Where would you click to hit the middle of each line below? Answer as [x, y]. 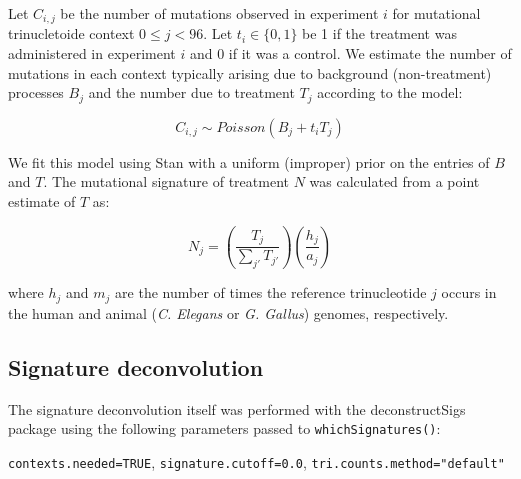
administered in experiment [92, 53]
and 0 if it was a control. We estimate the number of [350, 53]
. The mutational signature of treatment [166, 181]
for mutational [436, 13]
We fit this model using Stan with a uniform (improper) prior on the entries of [249, 161]
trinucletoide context [71, 33]
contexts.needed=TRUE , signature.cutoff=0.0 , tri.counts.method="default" [256, 461]
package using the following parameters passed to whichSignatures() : [224, 428]
